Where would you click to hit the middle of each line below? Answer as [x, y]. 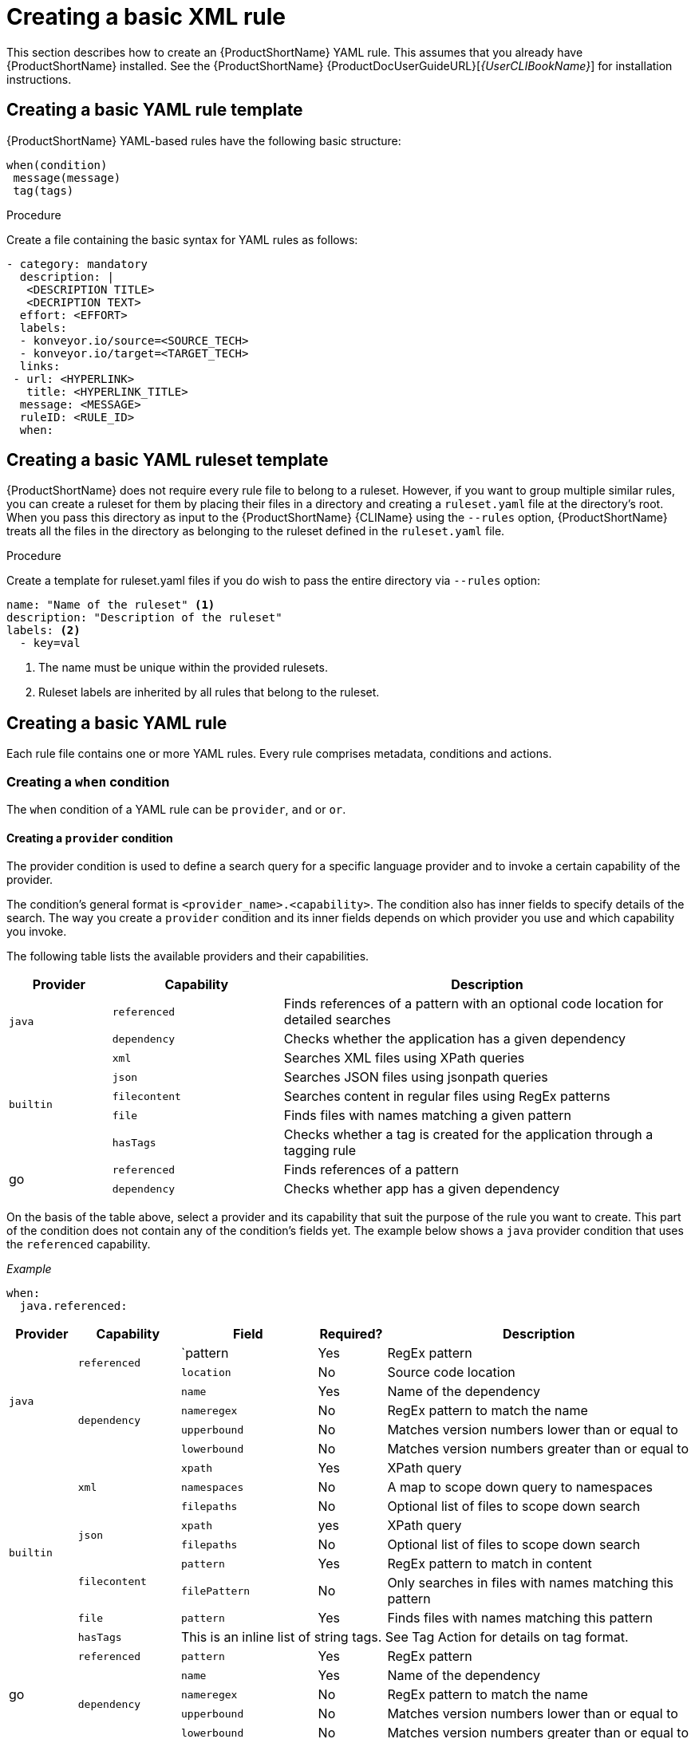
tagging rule [320, 1151]
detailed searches [337, 1020]
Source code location [451, 1372]
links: [40, 366]
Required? [351, 1334]
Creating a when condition [88, 781]
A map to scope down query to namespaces [520, 1487]
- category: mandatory [77, 264]
